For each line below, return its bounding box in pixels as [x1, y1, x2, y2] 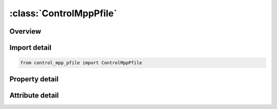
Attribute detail [9, 91, 59, 99]
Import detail [9, 43, 51, 52]
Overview [9, 27, 42, 36]
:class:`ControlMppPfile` [9, 8, 117, 19]
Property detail [9, 74, 59, 84]
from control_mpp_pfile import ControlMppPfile [20, 60, 142, 66]
